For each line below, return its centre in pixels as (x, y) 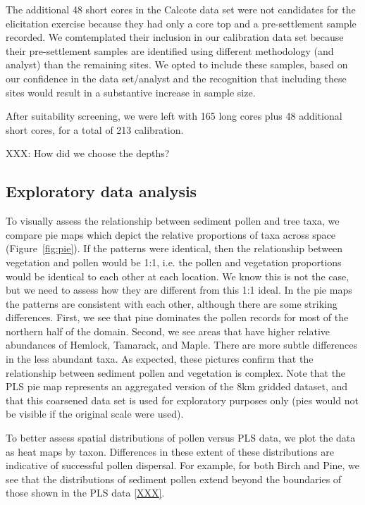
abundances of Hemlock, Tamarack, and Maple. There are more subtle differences (181, 345)
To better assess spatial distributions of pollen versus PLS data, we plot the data (181, 438)
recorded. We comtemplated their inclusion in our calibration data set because (175, 37)
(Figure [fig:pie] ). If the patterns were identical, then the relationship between (174, 248)
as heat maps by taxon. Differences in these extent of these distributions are (170, 451)
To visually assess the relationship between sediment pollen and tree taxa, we (173, 221)
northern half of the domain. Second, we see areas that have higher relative (168, 331)
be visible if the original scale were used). (95, 414)
